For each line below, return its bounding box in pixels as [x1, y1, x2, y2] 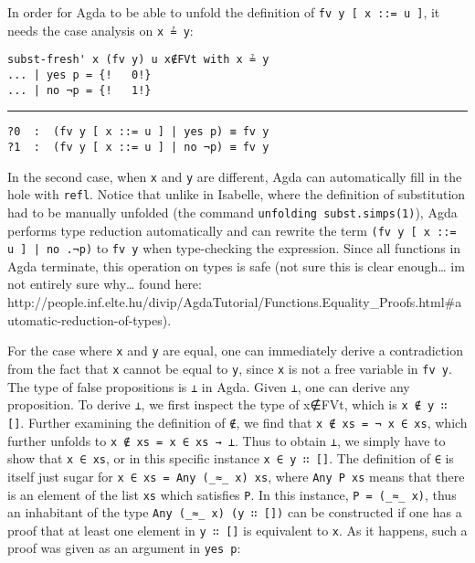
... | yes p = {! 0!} [7, 68, 152, 81]
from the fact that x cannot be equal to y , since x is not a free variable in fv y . [7, 358, 452, 377]
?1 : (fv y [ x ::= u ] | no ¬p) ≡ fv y [7, 140, 269, 154]
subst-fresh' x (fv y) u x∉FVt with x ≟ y [7, 53, 269, 67]
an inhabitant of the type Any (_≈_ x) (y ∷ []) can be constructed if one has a [7, 503, 462, 522]
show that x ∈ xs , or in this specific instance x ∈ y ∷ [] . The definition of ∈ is [7, 449, 454, 468]
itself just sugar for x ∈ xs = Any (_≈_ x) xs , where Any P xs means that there [7, 466, 465, 485]
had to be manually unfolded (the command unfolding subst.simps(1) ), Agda [7, 202, 458, 221]
